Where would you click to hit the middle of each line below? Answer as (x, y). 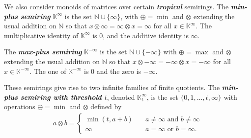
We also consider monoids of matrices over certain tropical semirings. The (116, 6)
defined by (106, 106)
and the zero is (119, 71)
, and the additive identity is (146, 35)
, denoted (121, 97)
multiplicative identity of (41, 35)
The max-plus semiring (43, 52)
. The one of (48, 71)
